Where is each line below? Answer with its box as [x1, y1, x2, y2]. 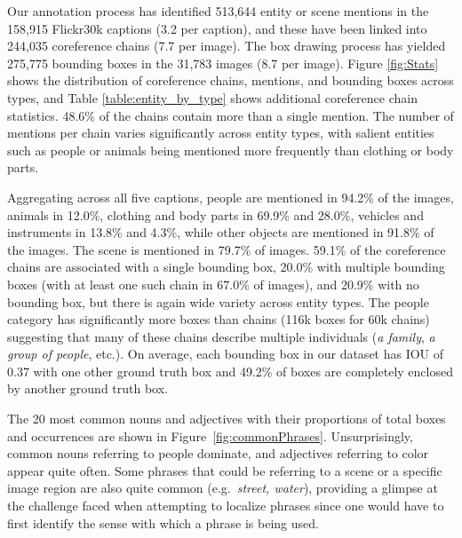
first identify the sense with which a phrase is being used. [7, 513, 319, 532]
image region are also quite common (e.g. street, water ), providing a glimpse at [7, 479, 438, 497]
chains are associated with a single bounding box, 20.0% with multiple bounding [7, 257, 445, 276]
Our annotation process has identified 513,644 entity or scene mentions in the [7, 2, 429, 20]
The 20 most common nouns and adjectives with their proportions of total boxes [7, 409, 446, 428]
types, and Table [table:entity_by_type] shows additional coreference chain [7, 88, 418, 107]
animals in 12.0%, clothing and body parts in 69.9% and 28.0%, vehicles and [7, 205, 424, 224]
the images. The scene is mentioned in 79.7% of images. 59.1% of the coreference [7, 240, 446, 258]
